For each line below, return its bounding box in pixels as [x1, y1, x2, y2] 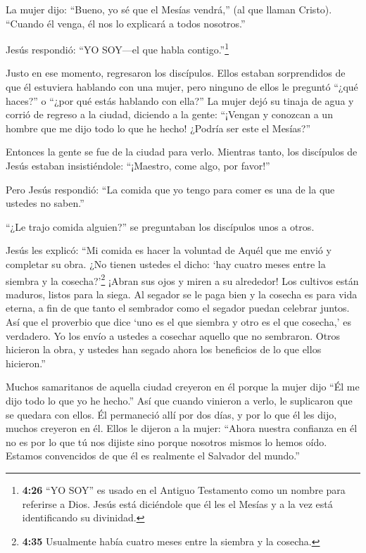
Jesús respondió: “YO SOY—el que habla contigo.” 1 [6, 40, 229, 56]
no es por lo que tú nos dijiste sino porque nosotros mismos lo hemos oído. [6, 434, 327, 449]
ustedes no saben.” [6, 196, 84, 210]
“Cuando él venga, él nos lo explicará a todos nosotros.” [6, 15, 246, 30]
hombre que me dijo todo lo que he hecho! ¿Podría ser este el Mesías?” [6, 120, 311, 135]
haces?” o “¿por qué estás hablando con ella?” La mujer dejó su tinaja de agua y [6, 93, 354, 108]
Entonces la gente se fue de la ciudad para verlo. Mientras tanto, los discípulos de [6, 144, 358, 159]
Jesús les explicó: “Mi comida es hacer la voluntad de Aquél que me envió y [6, 243, 332, 258]
